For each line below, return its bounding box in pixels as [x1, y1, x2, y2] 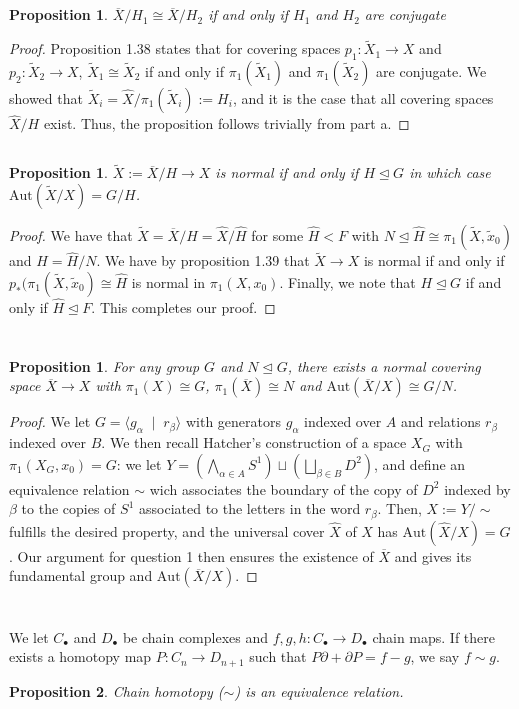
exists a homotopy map [9, 646, 152, 667]
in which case [409, 162, 491, 183]
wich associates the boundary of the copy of [149, 478, 418, 499]
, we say [410, 646, 460, 667]
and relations [400, 411, 481, 432]
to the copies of [21, 498, 116, 519]
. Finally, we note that [279, 271, 416, 292]
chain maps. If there [372, 626, 496, 647]
